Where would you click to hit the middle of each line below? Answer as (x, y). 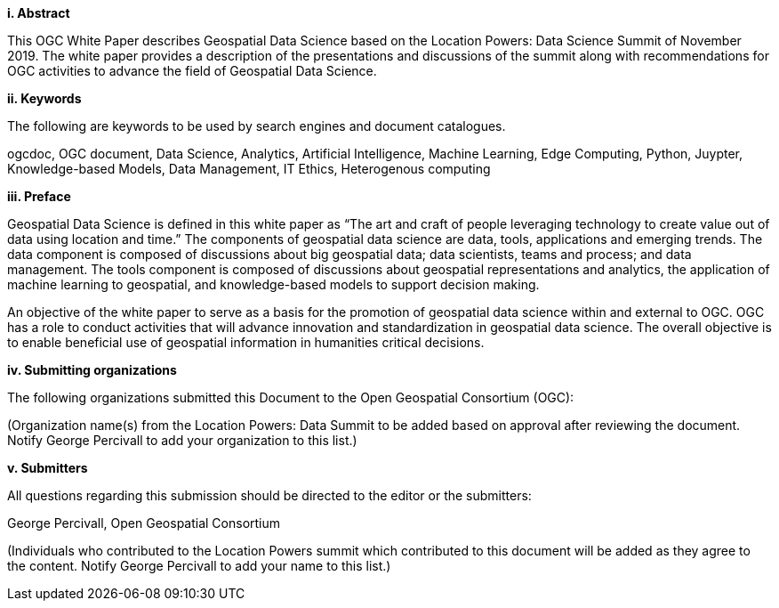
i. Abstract (39, 13)
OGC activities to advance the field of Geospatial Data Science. (192, 71)
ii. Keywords (44, 98)
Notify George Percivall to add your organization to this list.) (182, 440)
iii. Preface (39, 196)
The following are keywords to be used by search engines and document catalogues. (257, 126)
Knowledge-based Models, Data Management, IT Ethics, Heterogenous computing (249, 169)
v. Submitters (48, 468)
